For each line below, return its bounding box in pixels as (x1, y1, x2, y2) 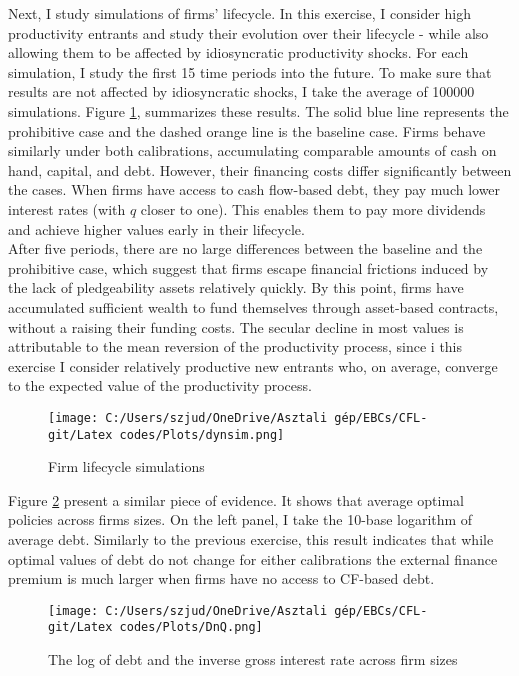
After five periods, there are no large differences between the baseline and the (8, 238, 483, 259)
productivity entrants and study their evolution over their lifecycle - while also (8, 22, 489, 43)
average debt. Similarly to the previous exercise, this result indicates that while (8, 528, 494, 549)
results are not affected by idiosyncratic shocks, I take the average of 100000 (8, 81, 475, 102)
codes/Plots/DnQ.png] (119, 620, 263, 635)
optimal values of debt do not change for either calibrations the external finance (8, 548, 498, 569)
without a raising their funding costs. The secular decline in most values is (8, 316, 464, 337)
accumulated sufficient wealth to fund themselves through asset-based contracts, (8, 296, 499, 317)
